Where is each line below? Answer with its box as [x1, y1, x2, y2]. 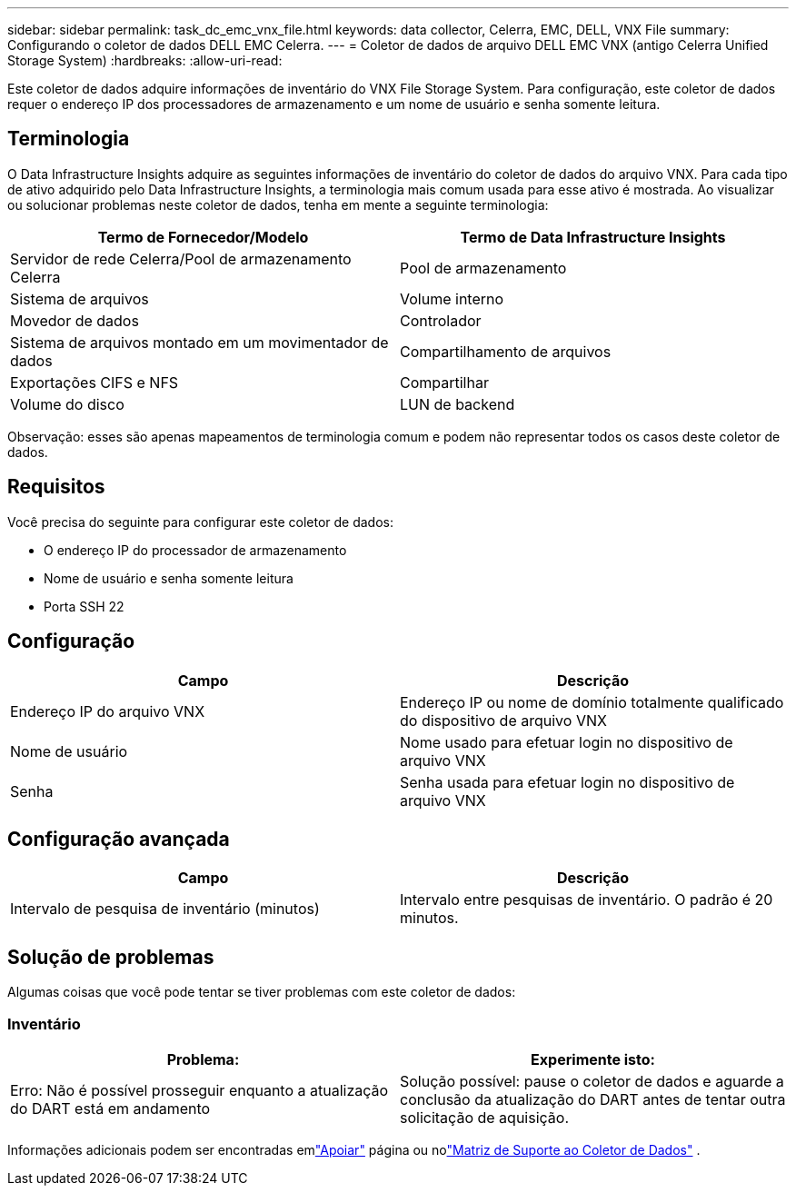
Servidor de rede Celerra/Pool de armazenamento [10, 249, 352, 268]
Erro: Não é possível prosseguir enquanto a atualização [10, 1080, 389, 1099]
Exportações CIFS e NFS [10, 373, 179, 392]
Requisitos [7, 475, 105, 499]
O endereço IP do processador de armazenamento [44, 542, 347, 558]
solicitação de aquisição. [400, 1108, 570, 1127]
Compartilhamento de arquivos [400, 342, 612, 361]
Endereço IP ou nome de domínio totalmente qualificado [400, 692, 784, 711]
